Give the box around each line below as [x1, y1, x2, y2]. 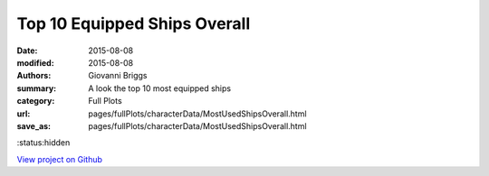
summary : [16, 82, 57, 94]
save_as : [16, 120, 52, 131]
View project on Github [16, 153, 103, 164]
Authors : [16, 70, 52, 81]
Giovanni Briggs [88, 70, 149, 81]
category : [16, 96, 55, 107]
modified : [16, 57, 54, 68]
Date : [16, 45, 38, 56]
